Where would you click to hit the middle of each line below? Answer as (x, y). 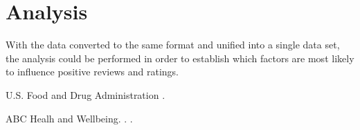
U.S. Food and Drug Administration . (85, 94)
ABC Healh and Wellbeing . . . (69, 118)
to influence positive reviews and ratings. (92, 72)
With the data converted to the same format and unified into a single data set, (173, 45)
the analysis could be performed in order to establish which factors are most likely (180, 58)
